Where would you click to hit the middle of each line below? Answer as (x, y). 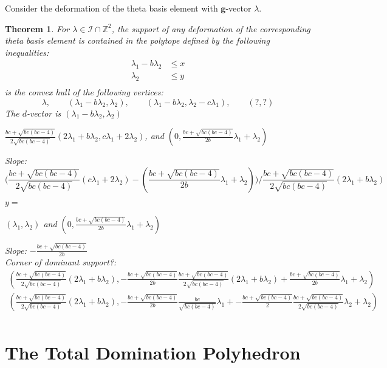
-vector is (44, 113)
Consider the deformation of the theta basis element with (111, 8)
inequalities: (27, 52)
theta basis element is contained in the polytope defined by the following (137, 40)
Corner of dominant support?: (61, 262)
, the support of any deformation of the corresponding (211, 28)
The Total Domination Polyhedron (153, 353)
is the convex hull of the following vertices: (84, 92)
